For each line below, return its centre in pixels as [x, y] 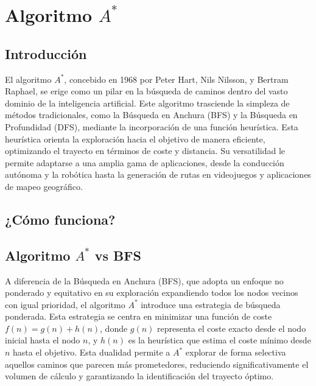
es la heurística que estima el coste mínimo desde [219, 340]
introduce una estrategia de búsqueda [211, 304]
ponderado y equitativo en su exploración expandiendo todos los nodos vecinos [152, 293]
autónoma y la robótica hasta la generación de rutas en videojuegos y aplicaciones [158, 174]
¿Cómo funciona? [60, 219]
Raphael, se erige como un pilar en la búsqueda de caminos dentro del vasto [146, 91]
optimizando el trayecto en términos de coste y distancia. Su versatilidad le [145, 151]
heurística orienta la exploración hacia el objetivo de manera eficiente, [135, 139]
